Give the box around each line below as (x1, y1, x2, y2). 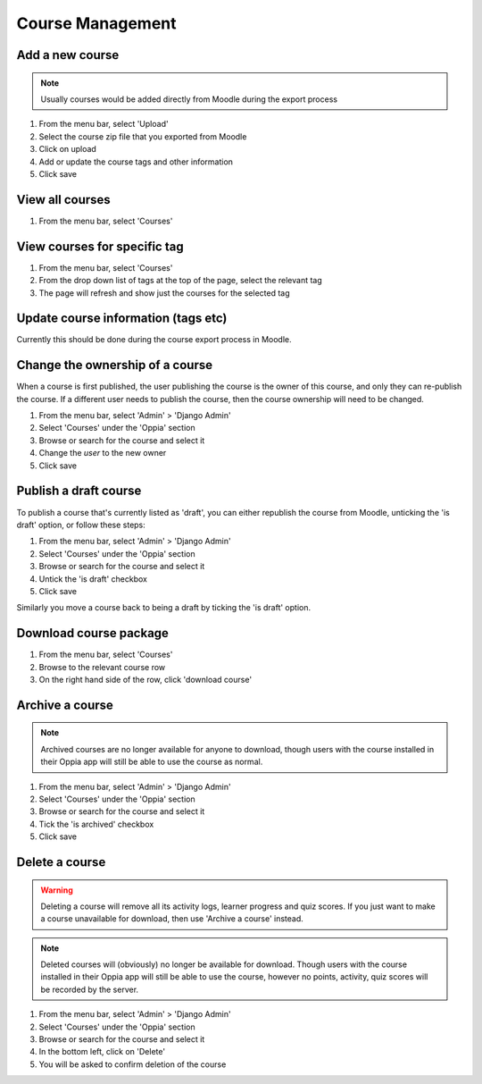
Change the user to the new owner (38, 448, 167, 458)
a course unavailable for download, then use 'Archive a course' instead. (40, 913, 303, 924)
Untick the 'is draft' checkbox (38, 573, 147, 584)
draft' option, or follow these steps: (16, 519, 146, 530)
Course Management (16, 13, 178, 33)
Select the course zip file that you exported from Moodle (38, 130, 247, 142)
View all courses (16, 192, 111, 207)
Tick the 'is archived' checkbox (38, 819, 154, 829)
